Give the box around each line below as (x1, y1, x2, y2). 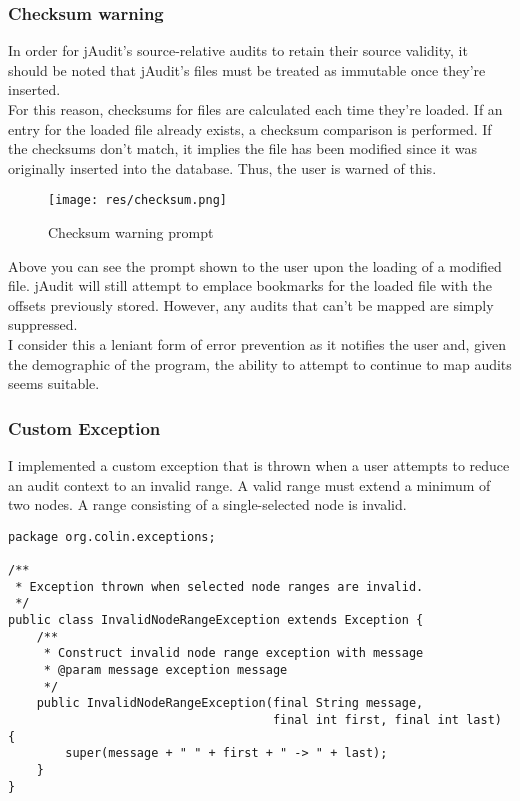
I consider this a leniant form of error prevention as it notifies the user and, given (8, 334, 507, 354)
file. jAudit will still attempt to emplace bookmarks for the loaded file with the (8, 275, 493, 296)
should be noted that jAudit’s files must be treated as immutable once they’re (8, 59, 486, 80)
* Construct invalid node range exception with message (43, 646, 424, 661)
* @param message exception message (43, 663, 288, 678)
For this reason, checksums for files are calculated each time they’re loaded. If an (8, 99, 503, 119)
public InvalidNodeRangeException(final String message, (36, 696, 424, 711)
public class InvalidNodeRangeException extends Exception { (8, 613, 424, 628)
